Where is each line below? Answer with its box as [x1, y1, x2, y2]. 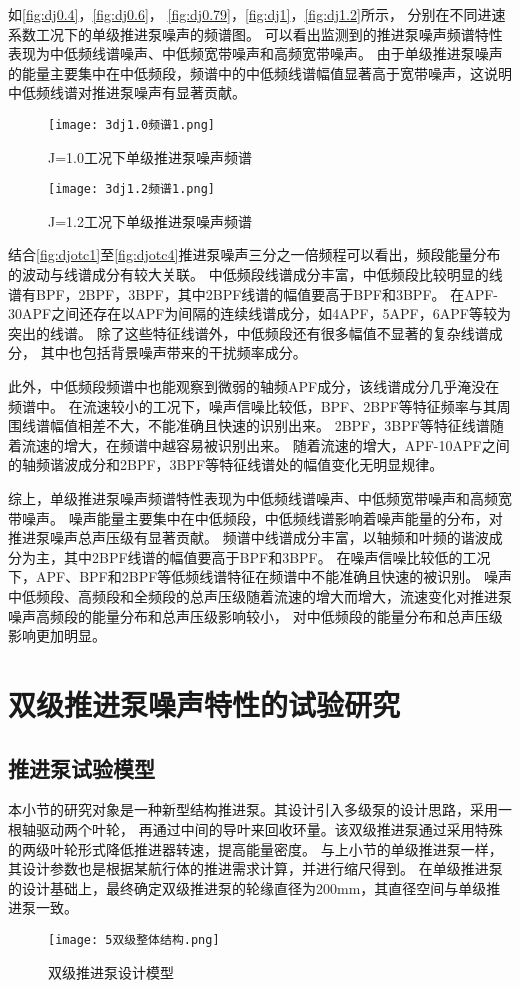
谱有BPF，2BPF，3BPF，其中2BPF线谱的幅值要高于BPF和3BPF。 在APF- [8, 283, 499, 304]
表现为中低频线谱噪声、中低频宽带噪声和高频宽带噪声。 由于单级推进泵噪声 [8, 43, 503, 64]
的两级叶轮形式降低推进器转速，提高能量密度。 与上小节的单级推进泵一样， [8, 838, 503, 859]
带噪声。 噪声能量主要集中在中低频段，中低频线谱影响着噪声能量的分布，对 [8, 507, 503, 528]
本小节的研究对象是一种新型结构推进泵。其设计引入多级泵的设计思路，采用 [8, 799, 498, 820]
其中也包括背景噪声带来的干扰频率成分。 [40, 342, 307, 363]
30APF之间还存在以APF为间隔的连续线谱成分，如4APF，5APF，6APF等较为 [8, 303, 511, 324]
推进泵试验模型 [8, 752, 155, 783]
